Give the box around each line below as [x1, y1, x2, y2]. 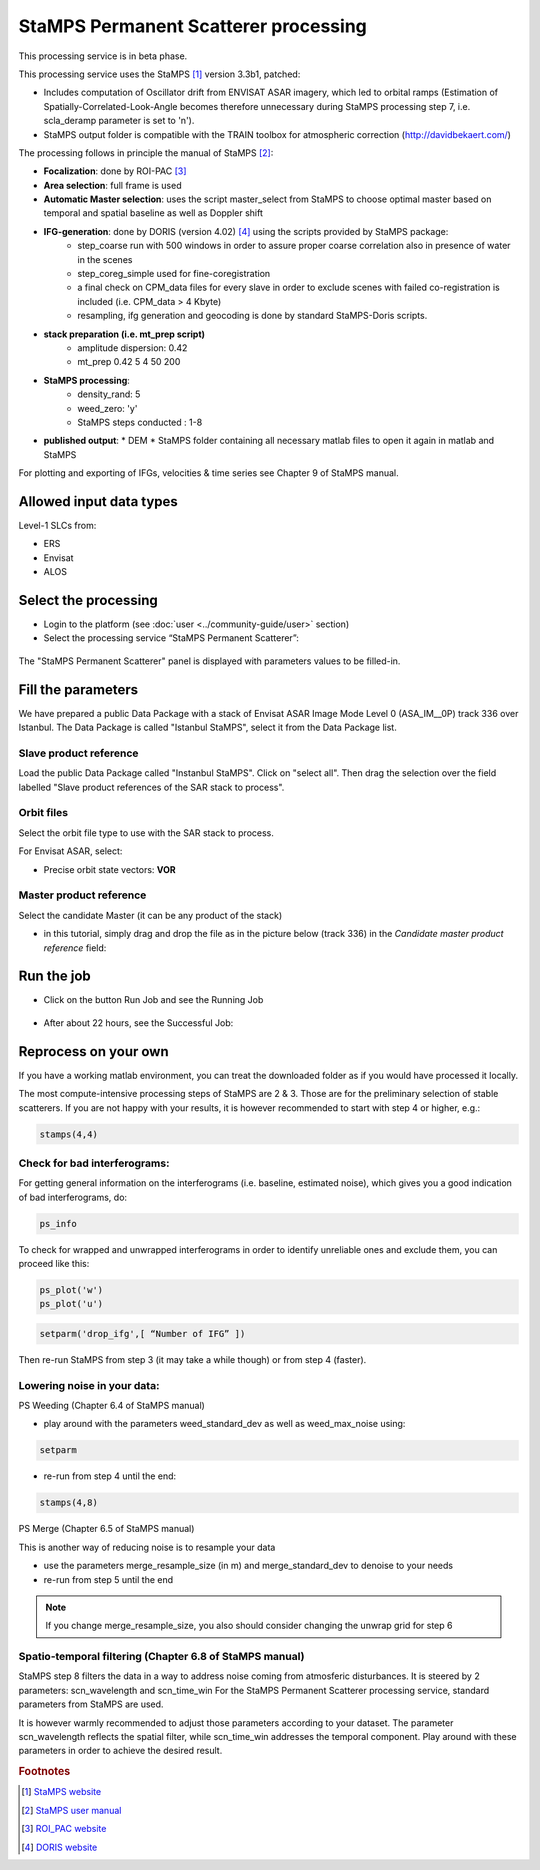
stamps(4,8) [39, 1497, 99, 1509]
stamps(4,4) [39, 1128, 99, 1140]
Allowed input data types [18, 493, 179, 510]
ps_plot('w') [39, 1284, 104, 1295]
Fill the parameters [18, 681, 139, 698]
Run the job [18, 968, 92, 985]
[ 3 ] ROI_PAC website [21, 1823, 107, 1835]
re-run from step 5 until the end [43, 1573, 174, 1585]
